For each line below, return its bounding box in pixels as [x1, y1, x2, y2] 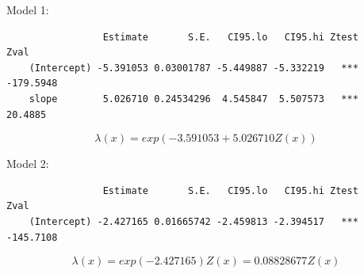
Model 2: [6, 155, 49, 172]
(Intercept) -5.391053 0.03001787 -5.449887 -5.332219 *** [29, 62, 358, 74]
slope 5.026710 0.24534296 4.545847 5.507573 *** [29, 93, 358, 105]
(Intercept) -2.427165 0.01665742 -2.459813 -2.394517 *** [29, 215, 358, 227]
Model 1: [6, 2, 49, 17]
